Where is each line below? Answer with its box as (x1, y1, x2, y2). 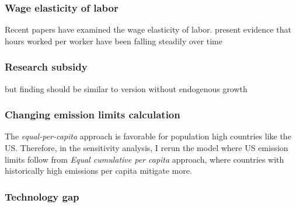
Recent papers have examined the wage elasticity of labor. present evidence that (5, 23, 291, 36)
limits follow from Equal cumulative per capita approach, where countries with (5, 153, 284, 165)
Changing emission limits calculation (5, 107, 180, 122)
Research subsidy (5, 59, 88, 74)
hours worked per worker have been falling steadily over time (5, 34, 222, 47)
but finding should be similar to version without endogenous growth (5, 82, 248, 94)
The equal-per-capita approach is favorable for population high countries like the (5, 130, 291, 142)
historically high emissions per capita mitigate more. (5, 164, 192, 177)
